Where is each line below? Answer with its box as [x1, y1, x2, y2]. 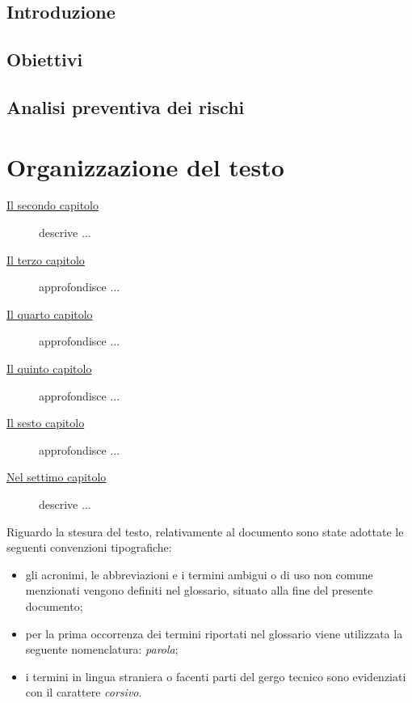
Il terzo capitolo [6, 251, 85, 268]
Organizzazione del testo [6, 150, 284, 183]
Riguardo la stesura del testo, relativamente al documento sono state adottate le [6, 523, 404, 540]
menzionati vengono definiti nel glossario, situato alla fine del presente [25, 582, 373, 599]
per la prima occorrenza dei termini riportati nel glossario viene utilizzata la [25, 625, 403, 642]
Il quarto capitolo [6, 305, 93, 322]
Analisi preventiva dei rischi [6, 94, 245, 119]
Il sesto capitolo [6, 414, 85, 431]
